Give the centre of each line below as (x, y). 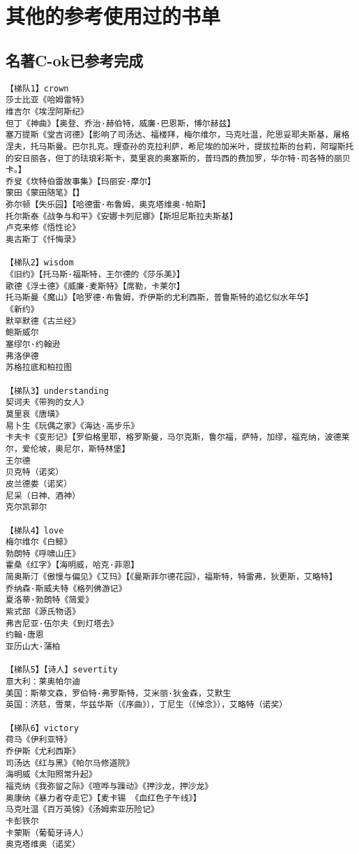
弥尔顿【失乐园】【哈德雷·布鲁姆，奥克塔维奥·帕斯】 (108, 205)
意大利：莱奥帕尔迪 (43, 682)
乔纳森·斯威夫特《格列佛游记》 (66, 588)
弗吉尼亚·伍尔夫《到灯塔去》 (62, 623)
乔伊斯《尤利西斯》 (43, 751)
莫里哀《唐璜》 (35, 414)
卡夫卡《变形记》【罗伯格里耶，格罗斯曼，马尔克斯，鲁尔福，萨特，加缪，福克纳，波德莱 (178, 437)
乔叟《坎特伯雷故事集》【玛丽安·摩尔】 (81, 181)
